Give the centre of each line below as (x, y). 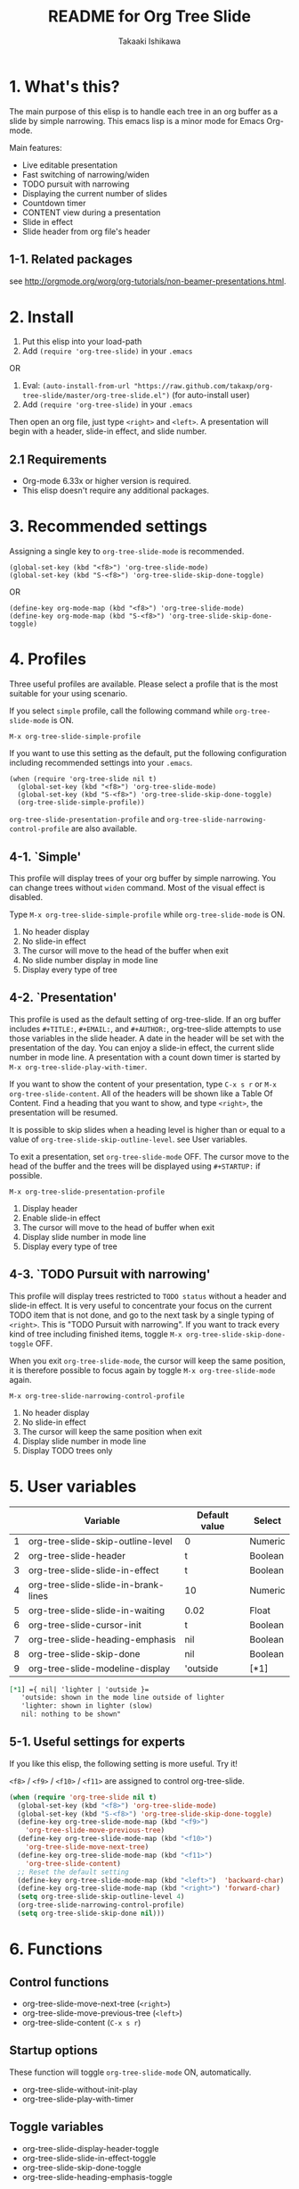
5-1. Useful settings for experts (97, 1742)
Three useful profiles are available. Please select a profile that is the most (144, 684)
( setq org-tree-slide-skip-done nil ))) (91, 1914)
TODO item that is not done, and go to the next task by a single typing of (142, 1315)
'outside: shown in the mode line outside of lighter (123, 1698)
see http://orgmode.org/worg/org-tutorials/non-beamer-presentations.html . (148, 281)
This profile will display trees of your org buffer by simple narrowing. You (143, 878)
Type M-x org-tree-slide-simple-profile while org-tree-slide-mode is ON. (147, 914)
